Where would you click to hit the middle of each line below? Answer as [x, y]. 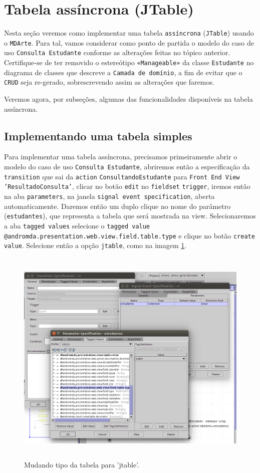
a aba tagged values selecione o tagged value [77, 225]
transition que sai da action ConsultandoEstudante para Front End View [122, 176]
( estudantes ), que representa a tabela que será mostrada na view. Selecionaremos [130, 216]
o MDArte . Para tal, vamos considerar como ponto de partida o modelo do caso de [129, 42]
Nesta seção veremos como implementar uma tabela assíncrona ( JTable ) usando [129, 33]
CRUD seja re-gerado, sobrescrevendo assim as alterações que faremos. [109, 82]
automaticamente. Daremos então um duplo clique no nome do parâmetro [117, 206]
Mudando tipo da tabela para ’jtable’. [82, 465]
